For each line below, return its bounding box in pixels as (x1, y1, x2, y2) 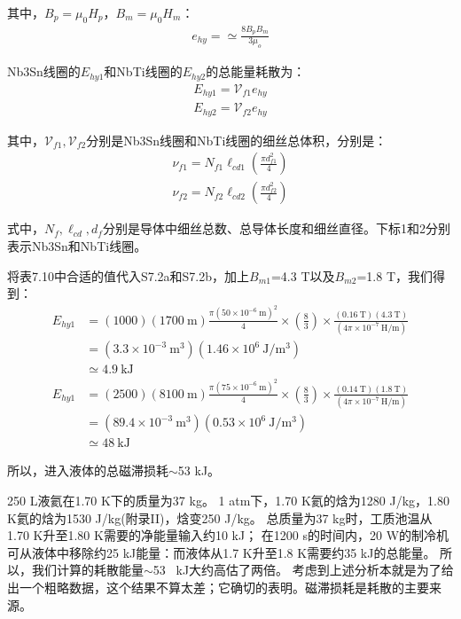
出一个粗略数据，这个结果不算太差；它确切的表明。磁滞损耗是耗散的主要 (7, 577, 429, 596)
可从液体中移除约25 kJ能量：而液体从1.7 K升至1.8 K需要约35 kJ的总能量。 (7, 543, 436, 561)
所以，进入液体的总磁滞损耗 (7, 461, 168, 480)
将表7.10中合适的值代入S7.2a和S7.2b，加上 (7, 266, 250, 285)
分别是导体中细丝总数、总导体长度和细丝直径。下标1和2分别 (102, 219, 450, 238)
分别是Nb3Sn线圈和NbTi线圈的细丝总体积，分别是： (86, 130, 387, 149)
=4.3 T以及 (270, 266, 335, 285)
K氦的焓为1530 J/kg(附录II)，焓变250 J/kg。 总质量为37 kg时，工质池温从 (7, 508, 433, 527)
